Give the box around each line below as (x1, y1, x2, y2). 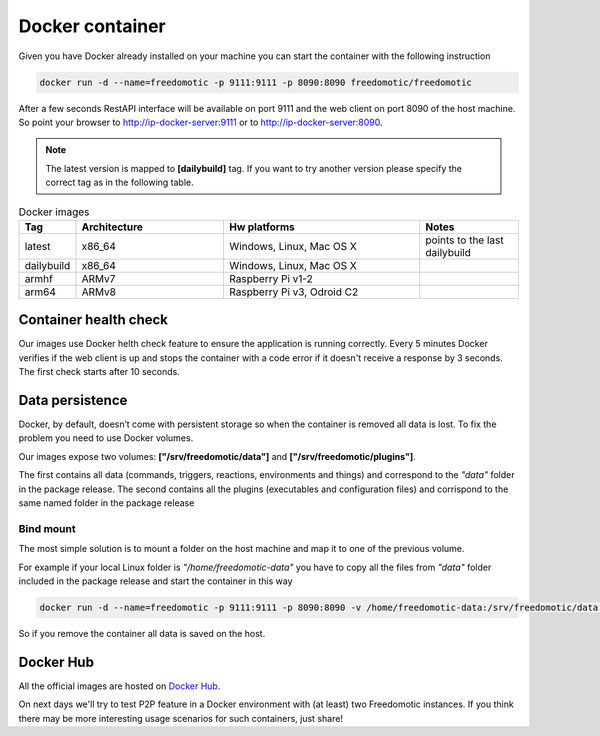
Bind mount (18, 521, 76, 535)
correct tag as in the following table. (45, 176, 194, 189)
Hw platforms (229, 220, 295, 234)
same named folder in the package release (18, 497, 195, 509)
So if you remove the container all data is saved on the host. (18, 627, 266, 639)
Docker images (18, 205, 90, 219)
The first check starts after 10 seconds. (18, 366, 180, 378)
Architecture (81, 220, 144, 234)
